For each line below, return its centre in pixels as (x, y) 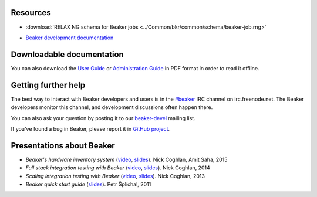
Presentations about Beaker (63, 146)
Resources (31, 13)
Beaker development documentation (70, 38)
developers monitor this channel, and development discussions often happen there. (112, 107)
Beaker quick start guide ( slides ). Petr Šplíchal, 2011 (88, 184)
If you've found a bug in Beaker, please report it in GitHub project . (90, 128)
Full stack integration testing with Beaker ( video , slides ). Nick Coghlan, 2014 (118, 168)
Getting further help (48, 85)
